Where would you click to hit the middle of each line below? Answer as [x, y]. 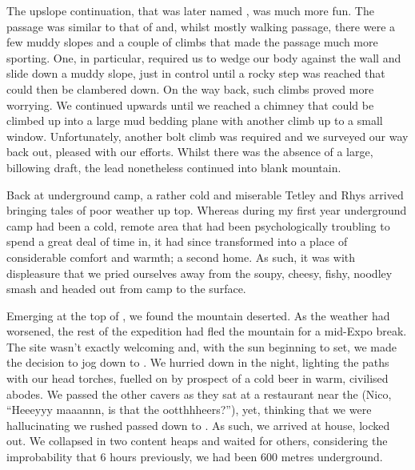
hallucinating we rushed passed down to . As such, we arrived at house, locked [198, 425]
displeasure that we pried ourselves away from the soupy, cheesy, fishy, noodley [200, 273]
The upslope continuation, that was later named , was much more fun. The [190, 10]
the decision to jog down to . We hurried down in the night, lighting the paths [198, 362]
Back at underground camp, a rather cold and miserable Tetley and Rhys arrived [205, 194]
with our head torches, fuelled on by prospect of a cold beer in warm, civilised [198, 378]
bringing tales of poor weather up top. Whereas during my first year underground [207, 210]
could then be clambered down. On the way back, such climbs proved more [190, 88]
